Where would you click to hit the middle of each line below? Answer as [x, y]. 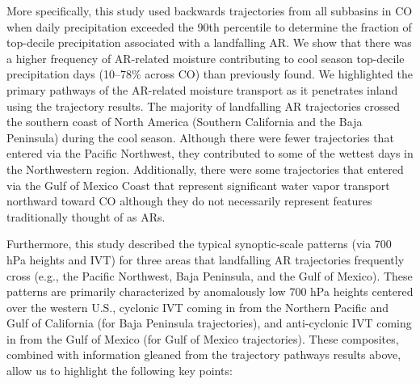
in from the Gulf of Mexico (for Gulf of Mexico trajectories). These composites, [203, 338]
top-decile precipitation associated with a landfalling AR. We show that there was [209, 42]
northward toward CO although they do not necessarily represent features [189, 201]
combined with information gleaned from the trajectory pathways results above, [204, 354]
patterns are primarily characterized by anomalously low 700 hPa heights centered [210, 291]
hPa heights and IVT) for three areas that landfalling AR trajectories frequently [206, 259]
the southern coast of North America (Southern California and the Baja [185, 122]
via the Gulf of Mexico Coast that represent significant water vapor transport [198, 185]
